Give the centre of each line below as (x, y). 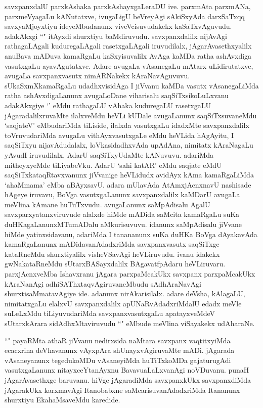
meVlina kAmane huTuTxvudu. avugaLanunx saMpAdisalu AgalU (107, 204)
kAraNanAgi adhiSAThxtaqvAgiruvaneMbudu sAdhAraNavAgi (103, 283)
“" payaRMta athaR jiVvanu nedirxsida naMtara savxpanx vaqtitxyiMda (118, 340)
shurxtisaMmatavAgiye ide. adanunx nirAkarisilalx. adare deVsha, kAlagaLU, (125, 293)
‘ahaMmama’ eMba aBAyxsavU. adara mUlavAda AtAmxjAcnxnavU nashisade (128, 184)
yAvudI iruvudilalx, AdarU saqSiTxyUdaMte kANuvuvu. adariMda (109, 154)
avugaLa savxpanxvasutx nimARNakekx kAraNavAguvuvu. (97, 76)
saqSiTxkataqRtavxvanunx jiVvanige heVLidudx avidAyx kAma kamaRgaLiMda (129, 175)
